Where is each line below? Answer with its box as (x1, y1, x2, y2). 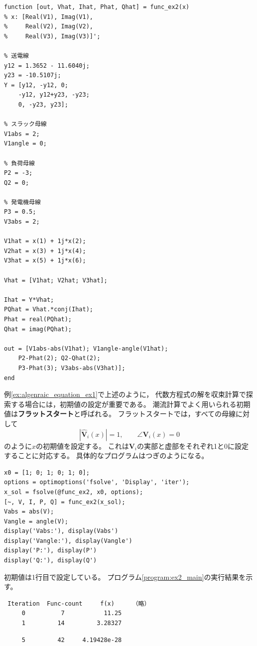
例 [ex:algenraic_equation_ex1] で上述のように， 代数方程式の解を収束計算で (4, 389, 246, 399)
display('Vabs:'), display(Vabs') (4, 527, 119, 535)
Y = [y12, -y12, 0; (4, 81, 68, 89)
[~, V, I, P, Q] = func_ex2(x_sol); (4, 498, 126, 506)
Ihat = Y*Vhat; (4, 296, 54, 303)
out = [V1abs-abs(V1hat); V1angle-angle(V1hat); (4, 345, 168, 352)
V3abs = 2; (4, 218, 40, 226)
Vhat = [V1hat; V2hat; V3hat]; (4, 276, 108, 284)
